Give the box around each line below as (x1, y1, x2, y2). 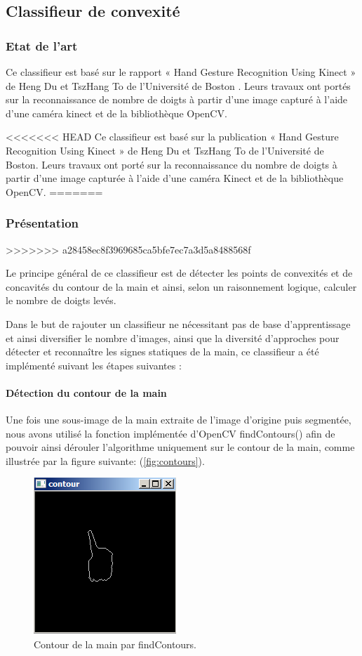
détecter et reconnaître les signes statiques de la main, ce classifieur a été (6, 344, 319, 359)
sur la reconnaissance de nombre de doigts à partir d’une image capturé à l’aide (6, 92, 348, 107)
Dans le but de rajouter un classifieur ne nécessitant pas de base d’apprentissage (6, 316, 351, 331)
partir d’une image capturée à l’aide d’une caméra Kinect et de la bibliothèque (6, 171, 344, 185)
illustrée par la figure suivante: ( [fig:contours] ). (6, 453, 205, 468)
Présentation (6, 214, 79, 232)
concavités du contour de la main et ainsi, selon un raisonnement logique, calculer (6, 279, 357, 294)
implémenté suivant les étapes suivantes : (6, 357, 182, 372)
